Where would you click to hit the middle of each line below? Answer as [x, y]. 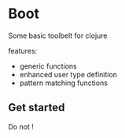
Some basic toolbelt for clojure [58, 35]
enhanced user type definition [68, 74]
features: [23, 50]
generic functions [48, 66]
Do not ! [21, 126]
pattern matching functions [64, 83]
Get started [37, 108]
